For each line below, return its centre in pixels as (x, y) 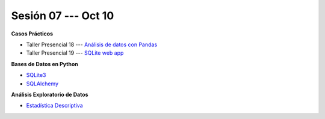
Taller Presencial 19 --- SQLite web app (75, 53)
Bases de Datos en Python (45, 64)
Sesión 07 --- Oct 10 (63, 16)
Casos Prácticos (32, 34)
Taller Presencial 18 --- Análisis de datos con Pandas (92, 44)
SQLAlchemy (42, 84)
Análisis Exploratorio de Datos (50, 94)
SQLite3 (36, 75)
